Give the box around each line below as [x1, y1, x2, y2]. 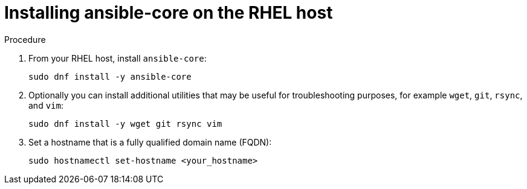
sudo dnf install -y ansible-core [28, 71, 192, 82]
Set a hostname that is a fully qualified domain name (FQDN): [28, 136, 272, 147]
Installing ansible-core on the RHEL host [4, 2, 333, 23]
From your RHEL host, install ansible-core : [28, 53, 207, 63]
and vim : [28, 100, 63, 111]
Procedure [4, 34, 46, 45]
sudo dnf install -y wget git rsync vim [28, 118, 222, 129]
